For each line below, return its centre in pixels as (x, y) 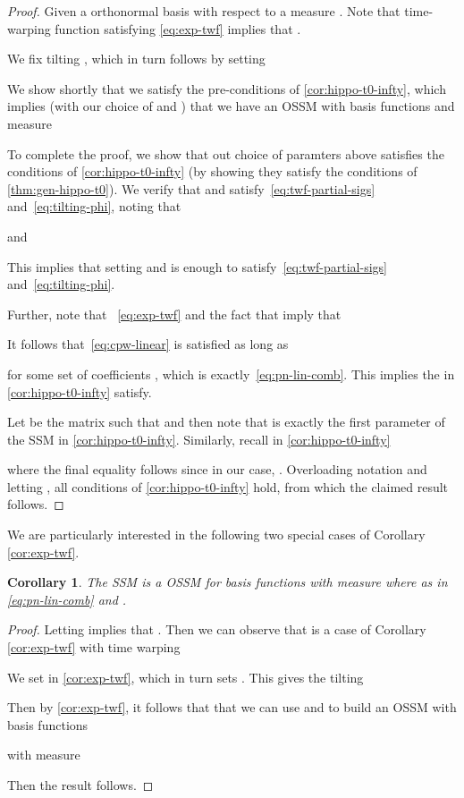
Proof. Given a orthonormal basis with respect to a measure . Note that (204, 11)
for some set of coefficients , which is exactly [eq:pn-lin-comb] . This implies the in (231, 374)
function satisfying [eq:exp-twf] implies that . (178, 28)
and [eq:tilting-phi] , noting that (94, 206)
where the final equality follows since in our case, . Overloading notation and (217, 469)
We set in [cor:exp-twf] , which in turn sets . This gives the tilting (186, 677)
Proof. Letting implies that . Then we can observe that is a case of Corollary (217, 629)
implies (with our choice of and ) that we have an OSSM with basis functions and (231, 106)
